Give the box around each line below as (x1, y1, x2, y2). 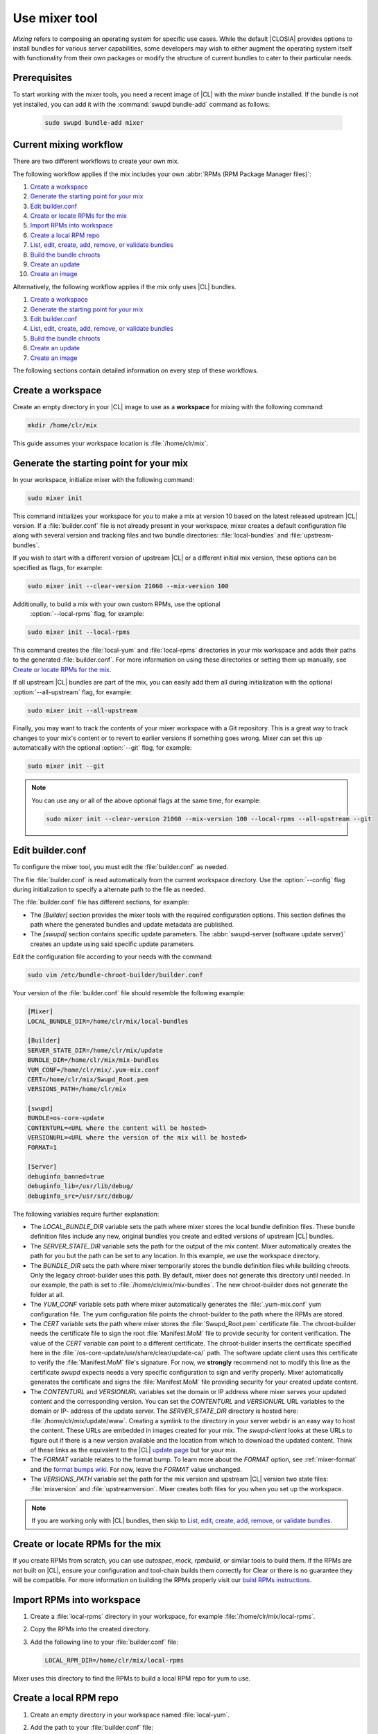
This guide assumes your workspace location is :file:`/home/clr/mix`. (12, 439, 208, 447)
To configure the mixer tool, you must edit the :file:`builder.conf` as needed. (12, 863, 229, 871)
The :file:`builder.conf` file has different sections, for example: (12, 898, 189, 907)
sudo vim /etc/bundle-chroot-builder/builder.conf (27, 971, 204, 979)
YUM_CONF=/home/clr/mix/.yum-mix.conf (27, 1065, 160, 1074)
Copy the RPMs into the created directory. (30, 1625, 151, 1633)
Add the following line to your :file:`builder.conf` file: (30, 1638, 178, 1646)
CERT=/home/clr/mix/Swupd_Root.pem (27, 1075, 148, 1083)
